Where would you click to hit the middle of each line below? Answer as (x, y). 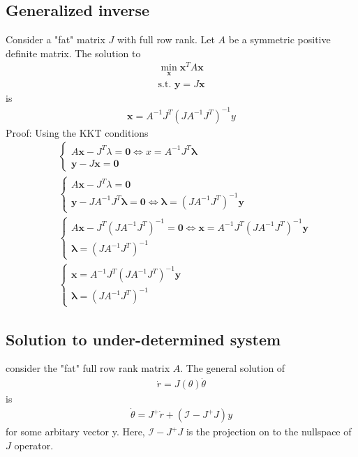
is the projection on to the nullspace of (269, 432)
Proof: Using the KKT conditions (77, 132)
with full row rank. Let (166, 39)
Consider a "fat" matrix (55, 39)
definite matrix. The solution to (73, 53)
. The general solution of (233, 368)
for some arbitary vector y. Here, (75, 432)
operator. (34, 445)
